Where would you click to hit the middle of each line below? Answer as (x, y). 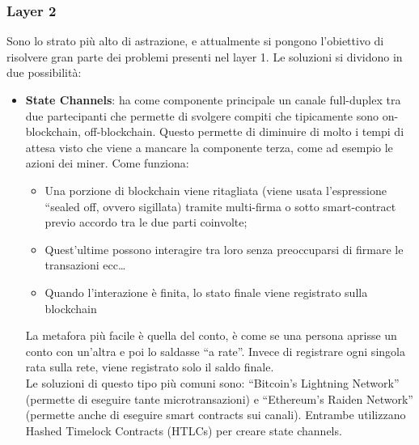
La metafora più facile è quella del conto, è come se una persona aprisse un (211, 335)
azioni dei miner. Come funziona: (107, 163)
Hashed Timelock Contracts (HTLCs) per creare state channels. (184, 430)
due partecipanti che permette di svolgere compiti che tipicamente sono (202, 115)
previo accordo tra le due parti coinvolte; (146, 222)
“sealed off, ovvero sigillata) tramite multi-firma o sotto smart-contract (220, 206)
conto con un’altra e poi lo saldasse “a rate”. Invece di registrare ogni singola (215, 351)
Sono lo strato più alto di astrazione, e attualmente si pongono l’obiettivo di (195, 41)
